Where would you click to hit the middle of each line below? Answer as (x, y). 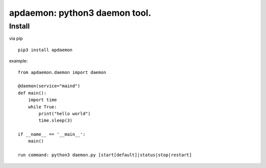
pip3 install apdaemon (45, 50)
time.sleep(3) (56, 120)
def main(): (32, 93)
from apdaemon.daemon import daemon (62, 72)
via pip (16, 38)
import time (42, 100)
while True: (42, 107)
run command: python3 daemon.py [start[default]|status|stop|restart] (105, 155)
